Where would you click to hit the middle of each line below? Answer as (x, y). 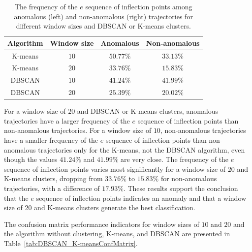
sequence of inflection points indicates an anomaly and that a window (141, 198)
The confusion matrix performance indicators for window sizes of (102, 224)
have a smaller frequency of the (51, 140)
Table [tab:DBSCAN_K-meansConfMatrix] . (71, 243)
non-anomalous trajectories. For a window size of (78, 130)
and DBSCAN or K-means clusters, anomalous (148, 111)
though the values (31, 159)
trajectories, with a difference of (52, 188)
